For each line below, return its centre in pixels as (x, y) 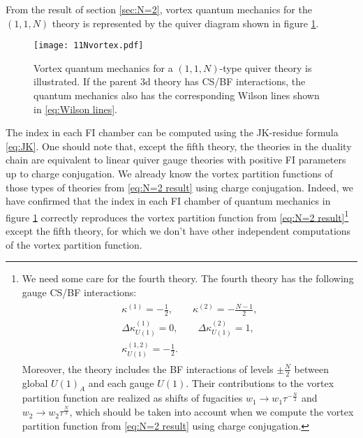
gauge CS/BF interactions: (79, 292)
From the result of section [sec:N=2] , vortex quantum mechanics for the (159, 9)
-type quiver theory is (266, 67)
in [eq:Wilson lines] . (75, 109)
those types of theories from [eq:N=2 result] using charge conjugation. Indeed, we (179, 187)
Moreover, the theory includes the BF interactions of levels (148, 368)
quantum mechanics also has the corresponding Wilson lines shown (177, 95)
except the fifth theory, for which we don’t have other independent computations (178, 231)
